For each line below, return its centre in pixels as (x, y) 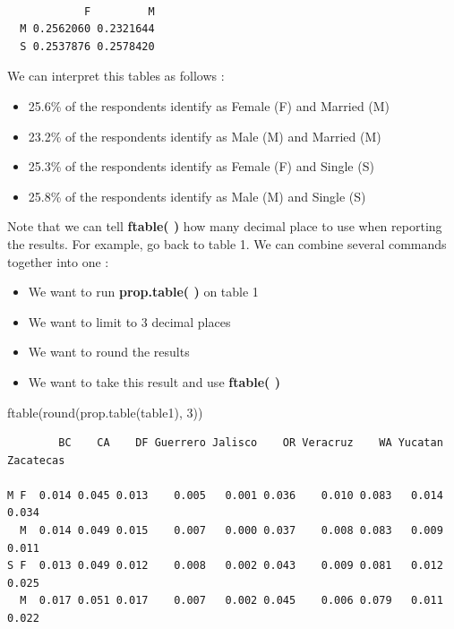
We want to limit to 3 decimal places (129, 321)
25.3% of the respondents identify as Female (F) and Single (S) (201, 166)
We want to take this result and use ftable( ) (154, 381)
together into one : (58, 261)
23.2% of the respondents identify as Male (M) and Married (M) (205, 136)
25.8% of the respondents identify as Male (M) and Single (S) (197, 196)
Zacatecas (36, 460)
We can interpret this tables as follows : (116, 76)
